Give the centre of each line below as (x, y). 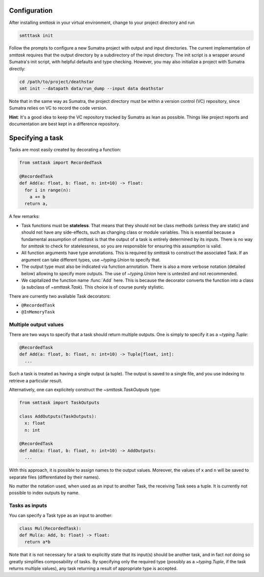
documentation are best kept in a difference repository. (65, 124)
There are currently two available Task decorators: (60, 296)
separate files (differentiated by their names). (55, 477)
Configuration (31, 11)
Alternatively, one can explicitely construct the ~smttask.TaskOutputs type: (85, 390)
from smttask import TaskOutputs (59, 403)
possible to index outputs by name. (44, 493)
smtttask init (36, 35)
